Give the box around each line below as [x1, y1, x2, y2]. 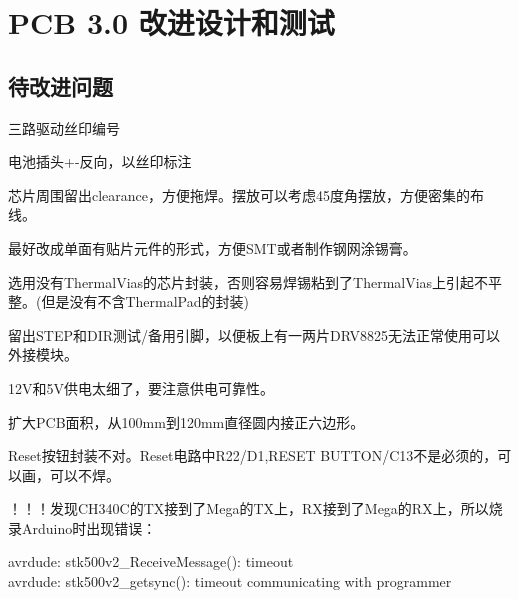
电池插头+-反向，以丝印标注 [8, 151, 192, 172]
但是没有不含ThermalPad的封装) [41, 291, 249, 312]
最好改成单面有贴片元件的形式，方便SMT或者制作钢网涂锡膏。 [8, 237, 417, 258]
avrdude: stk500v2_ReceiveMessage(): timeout [8, 551, 294, 572]
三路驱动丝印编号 [8, 117, 120, 138]
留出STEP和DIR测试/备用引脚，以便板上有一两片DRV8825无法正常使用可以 [8, 324, 500, 345]
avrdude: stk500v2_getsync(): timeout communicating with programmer [8, 571, 452, 592]
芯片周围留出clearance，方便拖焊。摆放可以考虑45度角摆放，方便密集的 [8, 184, 471, 205]
